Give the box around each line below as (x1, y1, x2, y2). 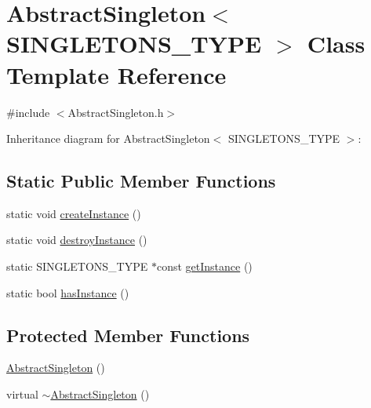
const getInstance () (156, 258, 253, 275)
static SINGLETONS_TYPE (6, 258, 148, 275)
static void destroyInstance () (6, 231, 147, 248)
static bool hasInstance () (6, 284, 129, 301)
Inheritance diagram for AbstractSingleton (6, 130, 210, 147)
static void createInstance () (6, 205, 141, 221)
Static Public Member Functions (6, 169, 276, 193)
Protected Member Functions (6, 322, 250, 347)
